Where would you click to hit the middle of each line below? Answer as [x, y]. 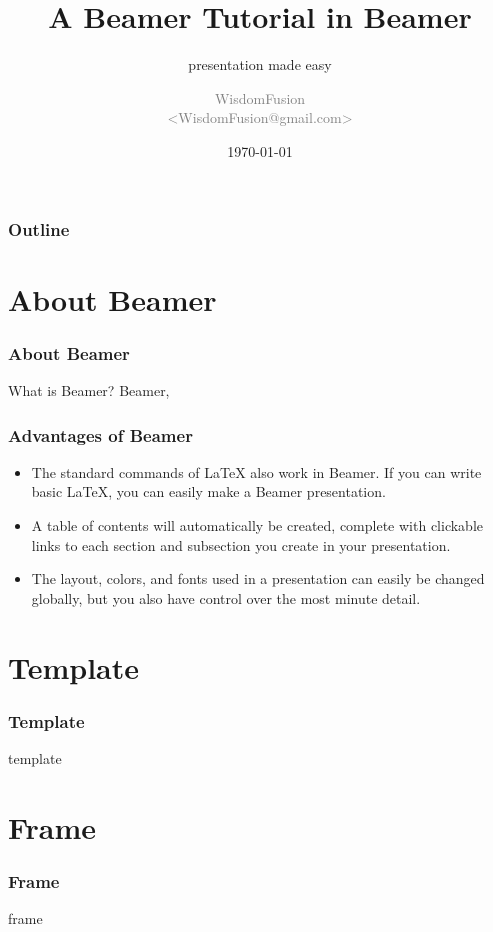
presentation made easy [260, 64]
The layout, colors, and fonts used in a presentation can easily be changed [258, 578]
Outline [39, 228]
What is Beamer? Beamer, [89, 390]
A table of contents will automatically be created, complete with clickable [257, 525]
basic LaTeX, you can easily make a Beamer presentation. [208, 491]
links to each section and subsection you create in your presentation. [241, 544]
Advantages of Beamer [100, 434]
